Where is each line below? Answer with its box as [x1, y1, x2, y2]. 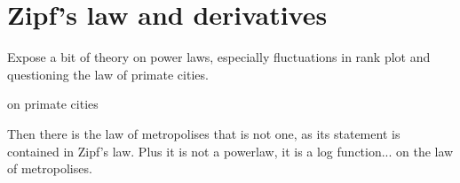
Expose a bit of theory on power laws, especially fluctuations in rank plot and [7, 48, 431, 66]
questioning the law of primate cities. [7, 65, 209, 83]
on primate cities [7, 95, 99, 113]
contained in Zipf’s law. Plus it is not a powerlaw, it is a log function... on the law [7, 141, 454, 160]
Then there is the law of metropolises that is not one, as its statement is [7, 124, 401, 142]
